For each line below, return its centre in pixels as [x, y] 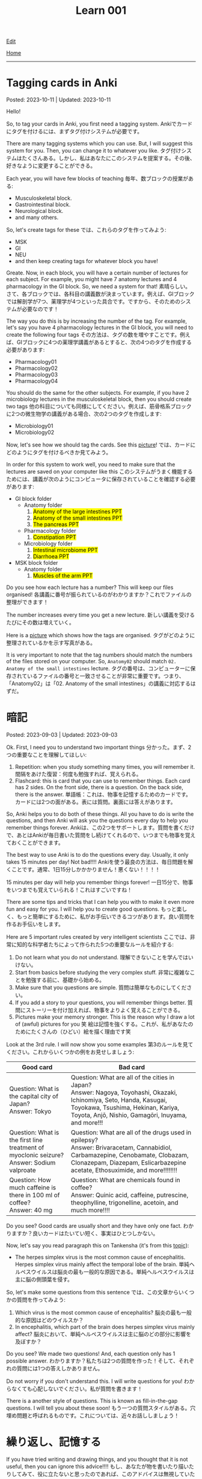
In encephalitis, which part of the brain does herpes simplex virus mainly [105, 1327]
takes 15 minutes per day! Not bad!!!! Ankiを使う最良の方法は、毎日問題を [97, 862]
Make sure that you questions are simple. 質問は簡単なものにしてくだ [101, 988]
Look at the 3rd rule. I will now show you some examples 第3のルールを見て [100, 1045]
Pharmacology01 [36, 362]
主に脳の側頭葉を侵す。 [44, 1279]
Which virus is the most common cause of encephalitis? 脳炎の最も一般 [103, 1312]
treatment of [27, 1148]
